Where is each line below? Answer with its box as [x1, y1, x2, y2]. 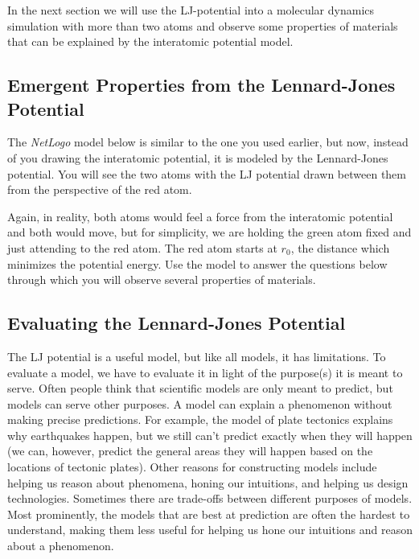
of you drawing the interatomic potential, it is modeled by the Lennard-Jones [7, 149, 388, 166]
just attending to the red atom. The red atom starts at [7, 239, 277, 256]
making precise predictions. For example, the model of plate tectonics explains [7, 411, 393, 428]
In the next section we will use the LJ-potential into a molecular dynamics [7, 2, 375, 18]
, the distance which [290, 239, 390, 256]
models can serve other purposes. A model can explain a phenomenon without [7, 395, 392, 412]
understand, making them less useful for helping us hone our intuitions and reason [7, 521, 413, 538]
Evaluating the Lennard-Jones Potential [7, 310, 346, 335]
